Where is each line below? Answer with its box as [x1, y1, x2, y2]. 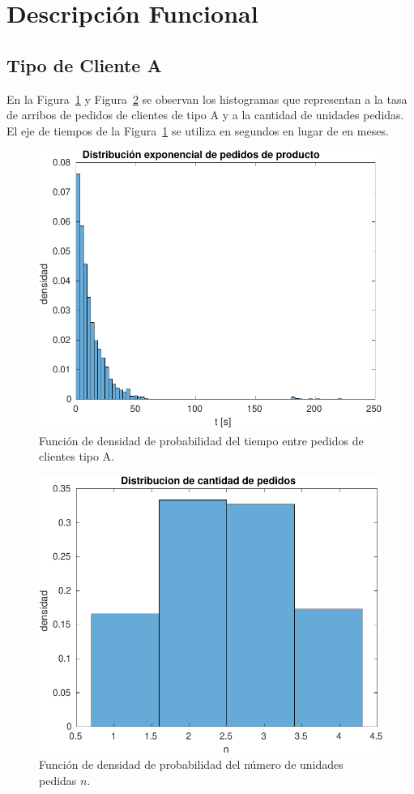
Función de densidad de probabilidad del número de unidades [39, 756, 344, 773]
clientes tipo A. [39, 448, 115, 465]
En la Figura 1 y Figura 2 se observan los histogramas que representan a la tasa [6, 90, 408, 107]
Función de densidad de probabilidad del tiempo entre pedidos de [39, 431, 364, 449]
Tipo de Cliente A [6, 52, 162, 77]
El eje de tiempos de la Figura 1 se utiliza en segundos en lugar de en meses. [6, 122, 389, 139]
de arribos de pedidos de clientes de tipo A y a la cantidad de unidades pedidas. [6, 106, 404, 123]
